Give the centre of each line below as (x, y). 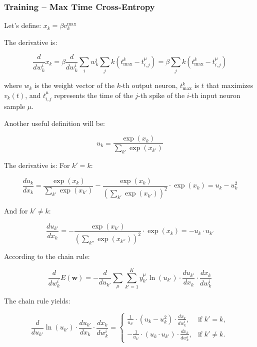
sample (15, 106)
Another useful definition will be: (54, 123)
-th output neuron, (149, 85)
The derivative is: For (37, 165)
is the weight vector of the (74, 85)
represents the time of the (93, 95)
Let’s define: (23, 25)
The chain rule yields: (37, 301)
